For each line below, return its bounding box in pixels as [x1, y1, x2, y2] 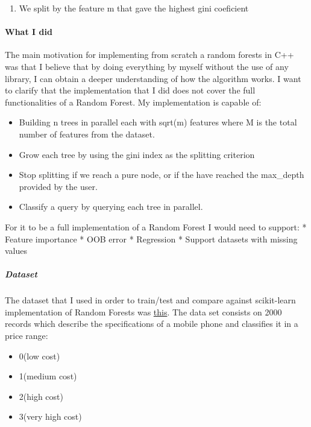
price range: [5, 329, 48, 342]
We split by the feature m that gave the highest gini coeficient [19, 2, 249, 14]
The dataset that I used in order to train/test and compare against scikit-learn [5, 294, 296, 306]
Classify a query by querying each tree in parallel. [19, 200, 203, 213]
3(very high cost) [19, 410, 82, 423]
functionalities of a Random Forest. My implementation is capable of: [5, 95, 262, 108]
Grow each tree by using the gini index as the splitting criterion [19, 148, 255, 160]
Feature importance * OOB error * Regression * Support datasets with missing [5, 232, 298, 245]
